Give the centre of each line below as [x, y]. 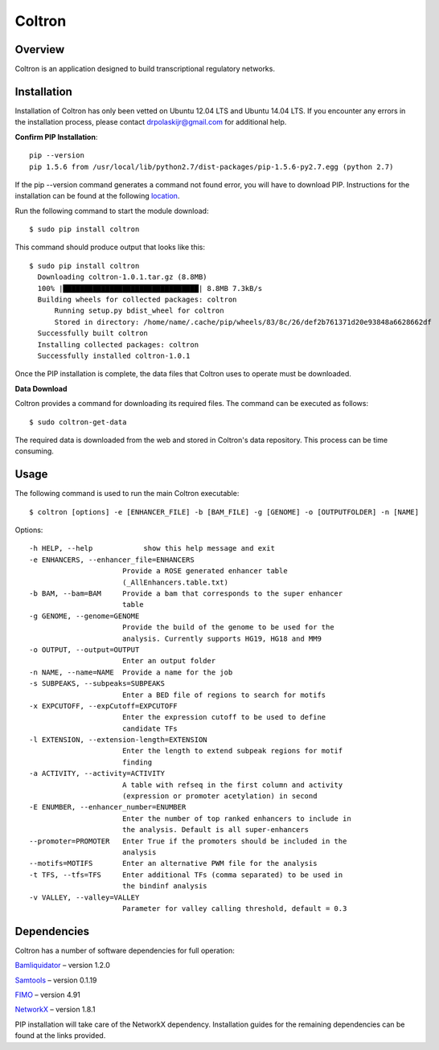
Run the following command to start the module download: [112, 211]
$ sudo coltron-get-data [78, 422]
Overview [40, 49]
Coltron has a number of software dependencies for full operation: [125, 950]
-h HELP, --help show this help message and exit [152, 548]
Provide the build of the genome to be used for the [228, 628]
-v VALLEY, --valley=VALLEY [84, 897]
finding [137, 762]
